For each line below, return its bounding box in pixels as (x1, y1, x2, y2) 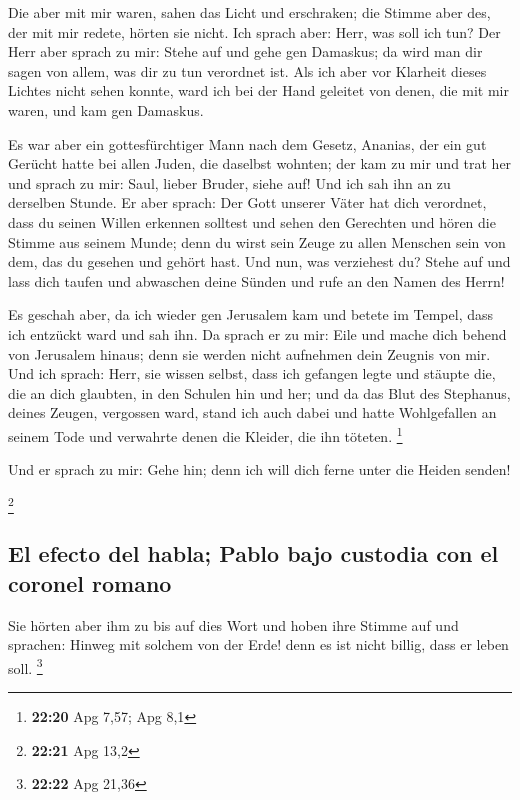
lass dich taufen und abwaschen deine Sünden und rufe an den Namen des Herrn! (8, 270, 505, 291)
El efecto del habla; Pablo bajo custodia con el (8, 538, 499, 569)
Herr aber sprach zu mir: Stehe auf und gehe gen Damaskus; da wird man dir (8, 41, 483, 62)
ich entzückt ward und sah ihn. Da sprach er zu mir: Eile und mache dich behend (8, 323, 507, 344)
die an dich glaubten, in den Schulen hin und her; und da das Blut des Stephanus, (8, 382, 511, 403)
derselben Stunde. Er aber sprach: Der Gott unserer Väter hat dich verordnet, (8, 192, 487, 213)
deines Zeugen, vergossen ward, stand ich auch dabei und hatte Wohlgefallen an (8, 402, 497, 423)
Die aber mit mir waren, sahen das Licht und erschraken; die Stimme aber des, (8, 2, 491, 22)
